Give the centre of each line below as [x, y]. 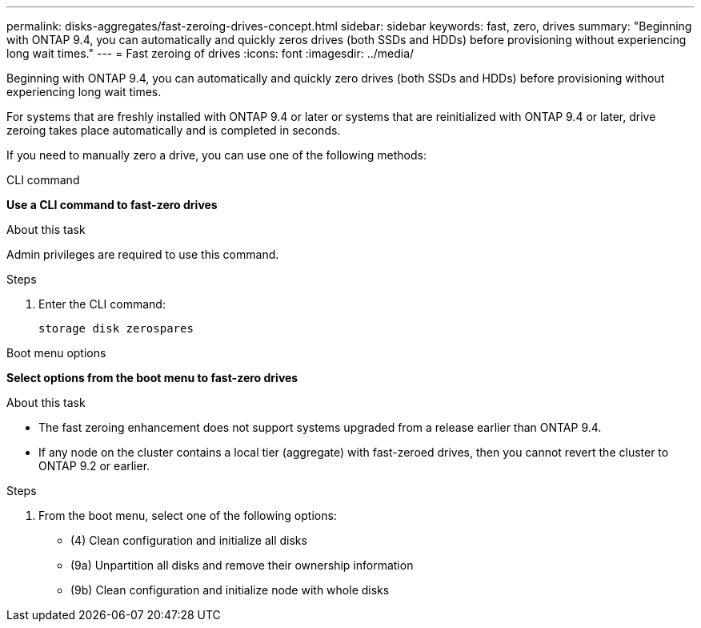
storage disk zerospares [116, 328]
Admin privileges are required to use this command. [143, 254]
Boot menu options [56, 353]
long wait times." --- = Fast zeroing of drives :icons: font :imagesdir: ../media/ [210, 53]
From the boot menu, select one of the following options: [188, 515]
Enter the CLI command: [102, 304]
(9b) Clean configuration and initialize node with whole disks [230, 590]
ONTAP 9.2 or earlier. [94, 466]
